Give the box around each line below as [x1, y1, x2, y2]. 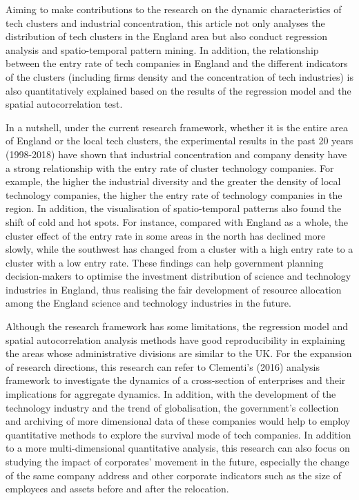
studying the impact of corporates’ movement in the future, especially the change [6, 454, 349, 468]
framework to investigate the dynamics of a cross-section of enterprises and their [6, 373, 346, 387]
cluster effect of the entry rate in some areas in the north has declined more [6, 228, 326, 242]
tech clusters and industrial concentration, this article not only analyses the [6, 15, 325, 30]
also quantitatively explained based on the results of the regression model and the [6, 83, 351, 97]
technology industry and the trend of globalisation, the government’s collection [6, 400, 339, 414]
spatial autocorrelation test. [6, 97, 123, 111]
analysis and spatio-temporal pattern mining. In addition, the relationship [6, 42, 319, 57]
